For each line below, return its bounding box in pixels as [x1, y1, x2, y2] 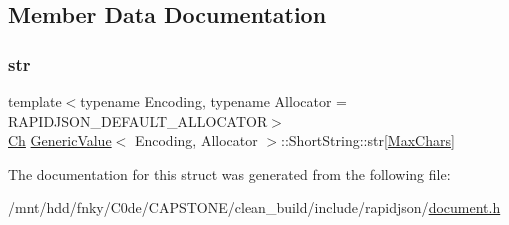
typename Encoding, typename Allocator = [80, 91, 347, 111]
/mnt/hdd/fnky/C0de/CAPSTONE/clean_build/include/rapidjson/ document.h [8, 197, 501, 218]
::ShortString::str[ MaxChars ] [281, 130, 455, 151]
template [8, 91, 62, 111]
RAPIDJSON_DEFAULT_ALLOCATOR [8, 110, 268, 131]
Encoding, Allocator [134, 130, 258, 151]
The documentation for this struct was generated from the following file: [8, 163, 451, 184]
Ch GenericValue [8, 130, 112, 151]
